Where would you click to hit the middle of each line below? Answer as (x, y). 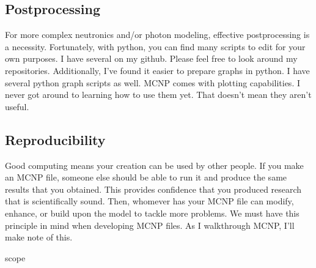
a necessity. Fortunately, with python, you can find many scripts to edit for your (155, 46)
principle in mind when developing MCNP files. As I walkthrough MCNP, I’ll (150, 225)
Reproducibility (55, 139)
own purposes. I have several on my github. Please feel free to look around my (151, 58)
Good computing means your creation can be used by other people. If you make (154, 165)
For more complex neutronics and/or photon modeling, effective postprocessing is (157, 35)
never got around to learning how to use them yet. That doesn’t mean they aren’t (158, 95)
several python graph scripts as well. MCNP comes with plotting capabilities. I (152, 82)
